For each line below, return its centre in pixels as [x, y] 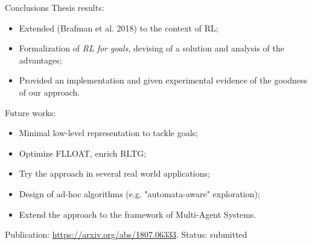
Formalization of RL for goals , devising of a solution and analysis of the [151, 48]
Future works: [30, 112]
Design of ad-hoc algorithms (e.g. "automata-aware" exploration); [139, 193]
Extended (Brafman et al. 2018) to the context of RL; [119, 28]
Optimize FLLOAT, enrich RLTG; [83, 153]
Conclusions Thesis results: [55, 7]
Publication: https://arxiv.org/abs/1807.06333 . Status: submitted [126, 234]
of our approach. [49, 92]
